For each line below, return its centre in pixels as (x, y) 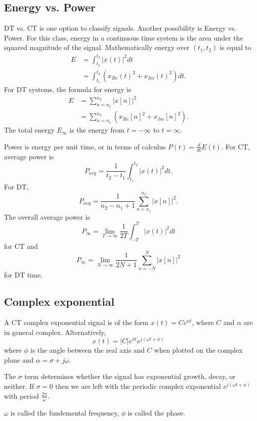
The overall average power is (47, 216)
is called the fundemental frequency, (65, 412)
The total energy (29, 130)
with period (21, 396)
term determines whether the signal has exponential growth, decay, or (130, 376)
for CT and (21, 246)
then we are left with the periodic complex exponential (138, 386)
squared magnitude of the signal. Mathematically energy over (97, 47)
